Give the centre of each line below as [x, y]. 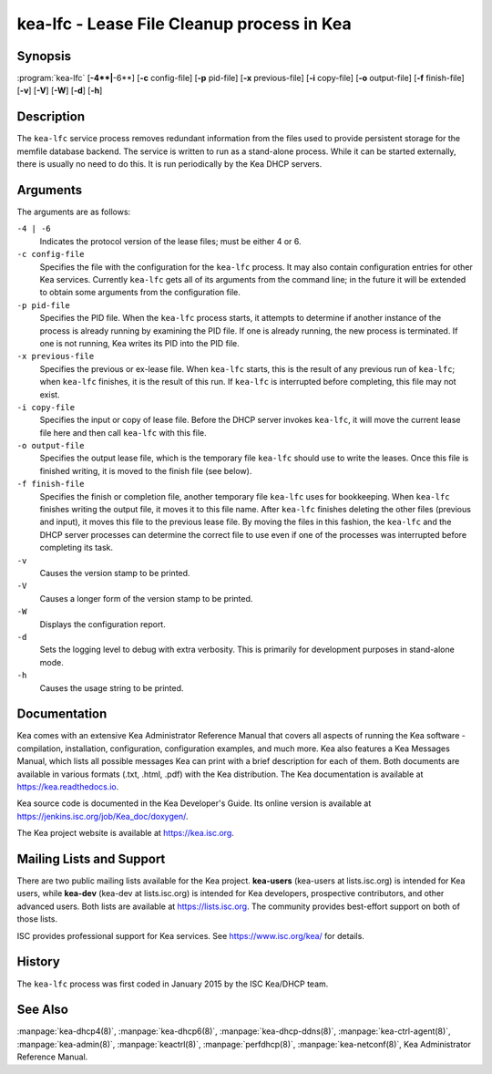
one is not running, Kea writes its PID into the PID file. [140, 343]
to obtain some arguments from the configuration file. [140, 293]
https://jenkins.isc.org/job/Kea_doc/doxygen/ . [102, 816]
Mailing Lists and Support [91, 858]
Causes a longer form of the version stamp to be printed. [146, 598]
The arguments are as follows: [74, 212]
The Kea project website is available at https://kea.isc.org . [125, 833]
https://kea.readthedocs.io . [68, 786]
